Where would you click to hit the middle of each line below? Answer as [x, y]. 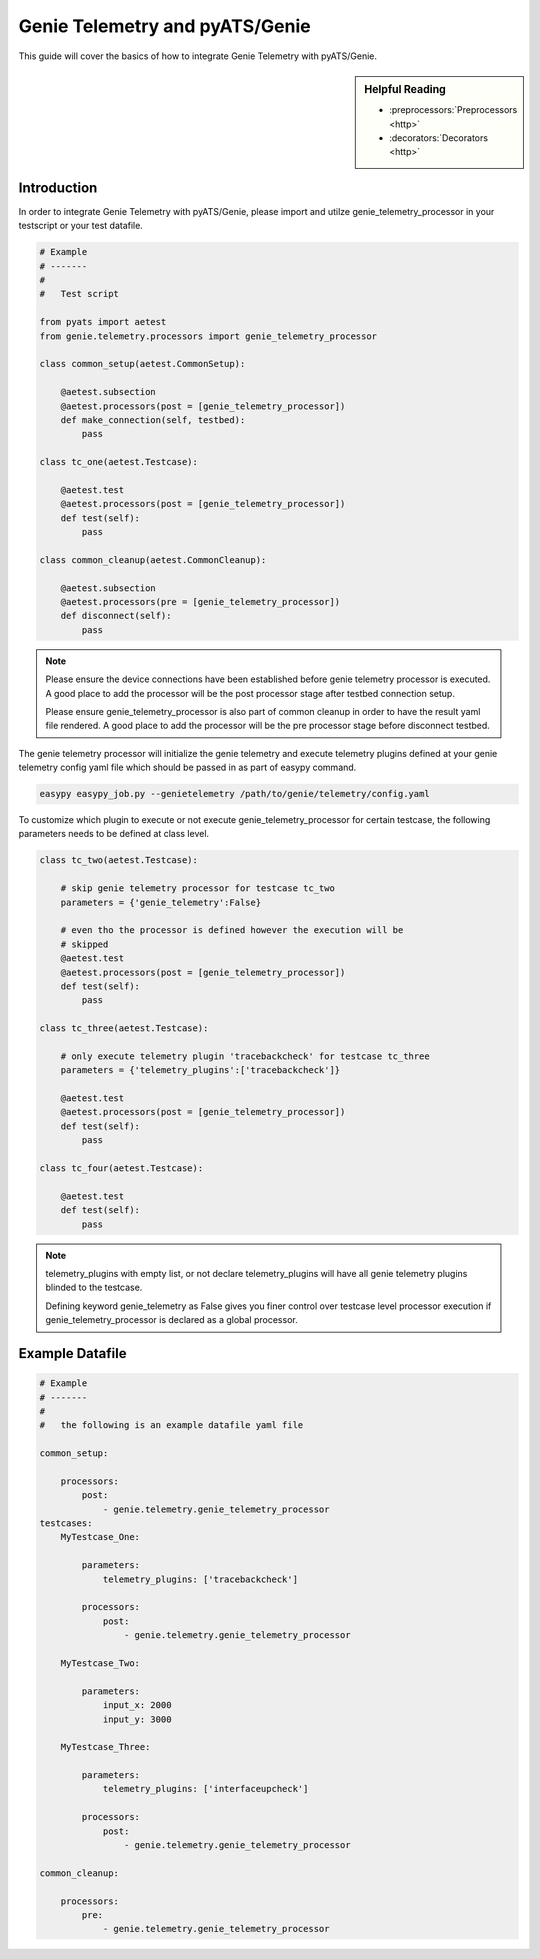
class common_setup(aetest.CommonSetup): [142, 364]
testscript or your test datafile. [81, 226]
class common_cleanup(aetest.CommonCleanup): [153, 559]
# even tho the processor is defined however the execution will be [232, 930]
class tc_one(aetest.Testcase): [119, 462]
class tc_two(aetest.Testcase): [119, 860]
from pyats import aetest [103, 322]
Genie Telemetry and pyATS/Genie [164, 26]
